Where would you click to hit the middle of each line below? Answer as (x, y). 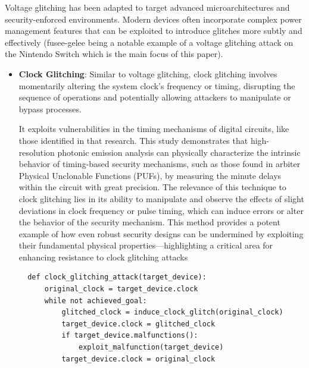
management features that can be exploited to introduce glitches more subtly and (154, 31)
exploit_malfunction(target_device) (151, 347)
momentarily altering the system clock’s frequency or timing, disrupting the (157, 85)
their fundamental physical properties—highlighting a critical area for (146, 245)
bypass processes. (50, 108)
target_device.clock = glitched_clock (138, 324)
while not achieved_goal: (96, 301)
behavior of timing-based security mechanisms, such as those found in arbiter (160, 164)
